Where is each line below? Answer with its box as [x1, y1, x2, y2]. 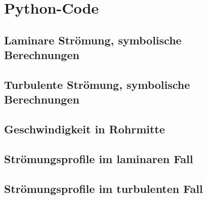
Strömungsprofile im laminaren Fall [4, 151, 193, 166]
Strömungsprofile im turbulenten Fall [4, 180, 203, 196]
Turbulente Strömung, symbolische [4, 76, 190, 92]
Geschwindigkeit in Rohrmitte [4, 121, 165, 137]
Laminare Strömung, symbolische [4, 32, 182, 47]
